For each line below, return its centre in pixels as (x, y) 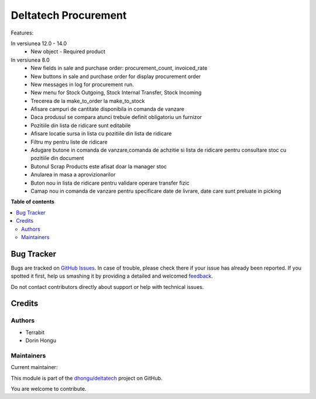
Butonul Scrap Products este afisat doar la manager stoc (99, 166)
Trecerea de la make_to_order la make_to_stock (88, 101)
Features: (22, 33)
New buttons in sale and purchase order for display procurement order (116, 76)
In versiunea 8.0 (30, 60)
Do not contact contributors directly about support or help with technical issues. (107, 287)
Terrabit (35, 332)
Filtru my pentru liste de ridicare (69, 142)
